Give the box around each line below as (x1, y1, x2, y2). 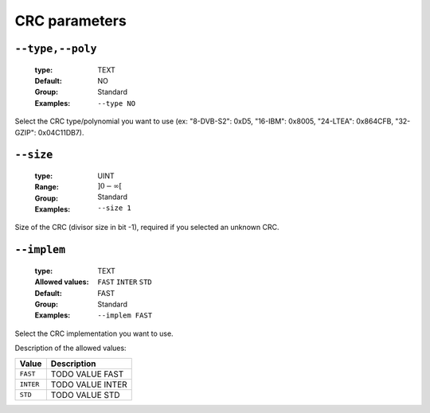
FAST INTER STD (97, 278, 153, 286)
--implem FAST (97, 311, 153, 320)
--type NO (97, 99, 135, 107)
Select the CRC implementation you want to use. (14, 329, 174, 338)
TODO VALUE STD (50, 389, 120, 400)
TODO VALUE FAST (50, 368, 124, 380)
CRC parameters (14, 12, 127, 29)
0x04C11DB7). (37, 127, 84, 137)
